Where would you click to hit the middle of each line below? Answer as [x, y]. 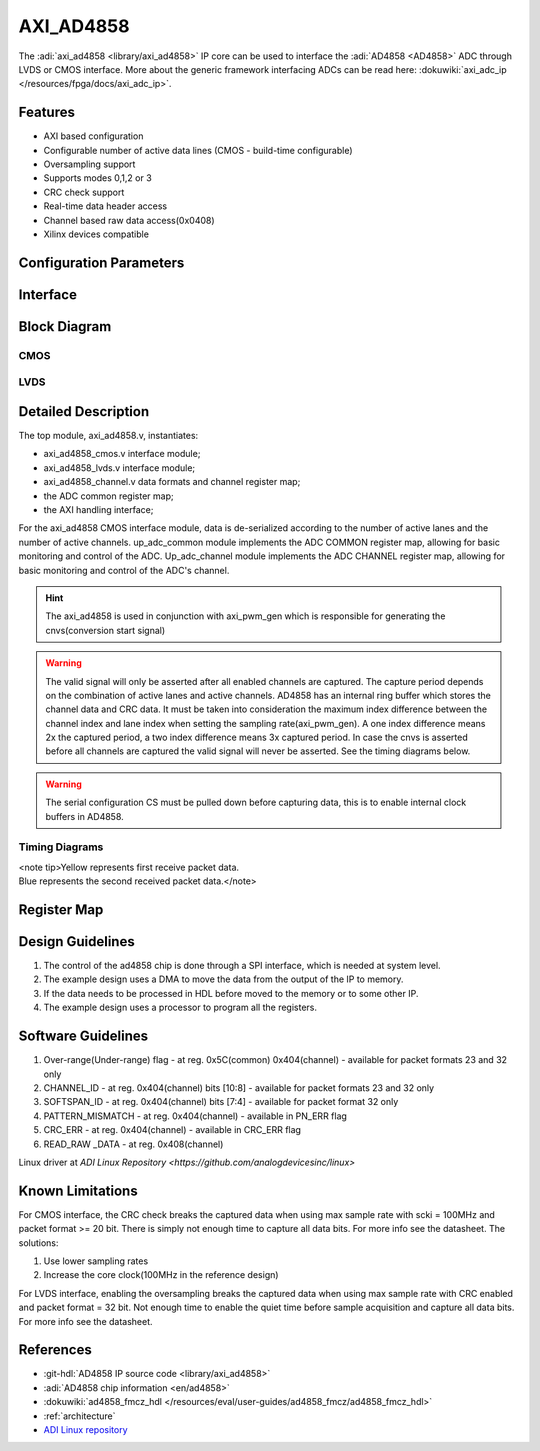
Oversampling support [89, 164]
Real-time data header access [105, 206]
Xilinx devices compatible [96, 234]
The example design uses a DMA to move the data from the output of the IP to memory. [223, 979]
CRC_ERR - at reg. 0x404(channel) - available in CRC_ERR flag [172, 1130]
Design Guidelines [76, 941]
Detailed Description [84, 411]
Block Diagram [65, 326]
